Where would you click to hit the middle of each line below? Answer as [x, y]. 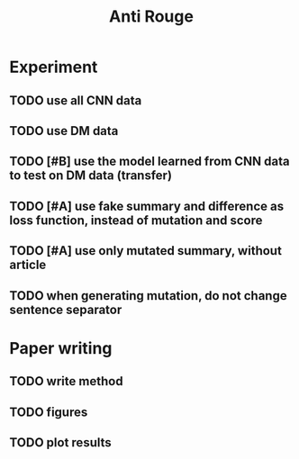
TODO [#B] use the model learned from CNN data [149, 162]
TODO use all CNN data [76, 100]
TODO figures [49, 412]
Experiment [54, 67]
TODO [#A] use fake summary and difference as [147, 206]
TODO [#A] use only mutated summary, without [145, 251]
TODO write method [66, 381]
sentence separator [66, 309]
